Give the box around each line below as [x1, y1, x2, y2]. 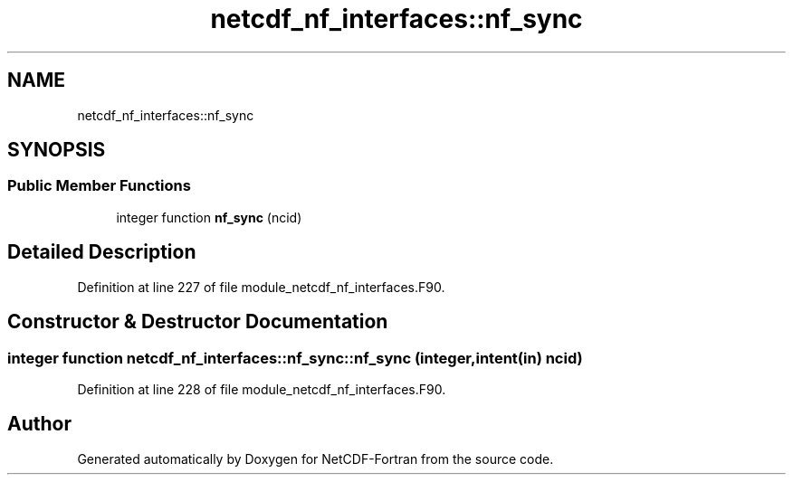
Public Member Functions [7, 176, 191, 195]
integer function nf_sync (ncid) [116, 209, 302, 225]
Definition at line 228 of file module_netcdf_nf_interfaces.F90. [77, 381, 446, 397]
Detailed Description [7, 241, 196, 264]
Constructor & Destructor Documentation [7, 310, 388, 334]
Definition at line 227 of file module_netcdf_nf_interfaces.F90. [77, 279, 445, 295]
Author [7, 412, 72, 436]
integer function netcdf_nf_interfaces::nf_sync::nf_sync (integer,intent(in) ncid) [7, 348, 583, 367]
